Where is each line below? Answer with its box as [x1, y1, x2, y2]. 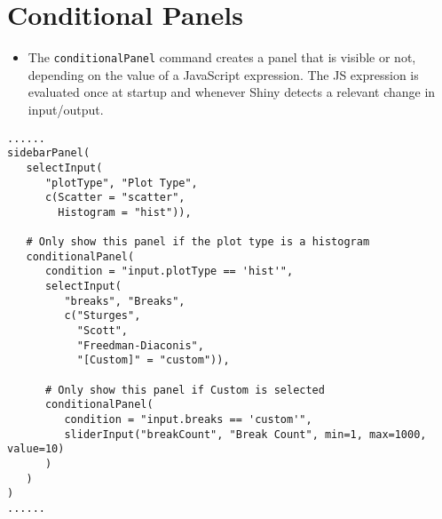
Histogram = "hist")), [58, 205, 192, 219]
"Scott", [76, 324, 129, 338]
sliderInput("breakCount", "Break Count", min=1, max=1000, [64, 427, 427, 441]
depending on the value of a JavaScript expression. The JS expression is [28, 65, 419, 84]
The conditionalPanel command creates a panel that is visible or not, [28, 48, 416, 67]
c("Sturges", [64, 309, 141, 323]
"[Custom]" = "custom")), [76, 354, 230, 367]
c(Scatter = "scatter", [44, 191, 185, 204]
